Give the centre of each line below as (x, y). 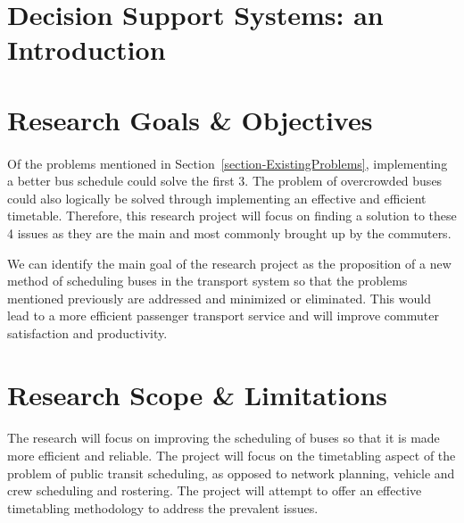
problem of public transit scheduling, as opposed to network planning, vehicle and (231, 473)
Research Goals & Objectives (190, 119)
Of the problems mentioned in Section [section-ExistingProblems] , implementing (228, 163)
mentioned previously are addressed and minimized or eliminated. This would (219, 298)
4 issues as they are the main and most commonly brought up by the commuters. (229, 232)
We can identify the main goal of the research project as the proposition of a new (229, 263)
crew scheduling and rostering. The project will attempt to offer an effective (215, 490)
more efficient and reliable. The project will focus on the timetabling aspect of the (232, 456)
